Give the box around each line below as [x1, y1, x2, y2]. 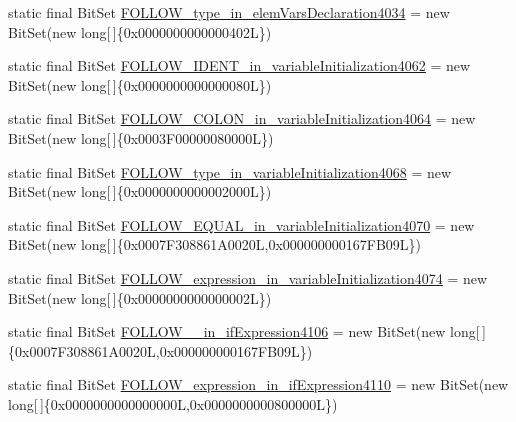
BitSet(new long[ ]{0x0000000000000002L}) [8, 287, 272, 308]
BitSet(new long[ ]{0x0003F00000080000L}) [8, 127, 274, 148]
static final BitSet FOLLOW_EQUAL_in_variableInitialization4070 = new [8, 214, 475, 235]
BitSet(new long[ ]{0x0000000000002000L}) [8, 181, 272, 202]
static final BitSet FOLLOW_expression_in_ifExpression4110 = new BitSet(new [8, 374, 509, 395]
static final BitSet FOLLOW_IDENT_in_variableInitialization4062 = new [8, 55, 471, 76]
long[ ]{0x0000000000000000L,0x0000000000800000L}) [8, 393, 338, 414]
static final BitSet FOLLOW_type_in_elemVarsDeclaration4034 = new [8, 2, 450, 22]
